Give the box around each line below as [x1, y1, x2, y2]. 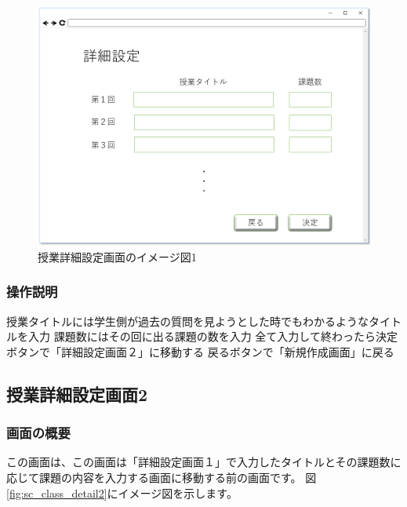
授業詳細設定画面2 [6, 381, 148, 406]
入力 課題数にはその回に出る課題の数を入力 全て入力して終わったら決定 [27, 328, 398, 345]
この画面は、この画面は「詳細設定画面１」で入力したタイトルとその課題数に [6, 454, 402, 470]
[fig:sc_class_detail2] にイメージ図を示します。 [6, 484, 238, 501]
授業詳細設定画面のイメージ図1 [38, 248, 197, 264]
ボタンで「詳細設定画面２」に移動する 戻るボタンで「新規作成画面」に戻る [6, 343, 394, 359]
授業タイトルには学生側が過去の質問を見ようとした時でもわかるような [6, 312, 369, 329]
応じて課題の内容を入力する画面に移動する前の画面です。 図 [6, 469, 317, 486]
